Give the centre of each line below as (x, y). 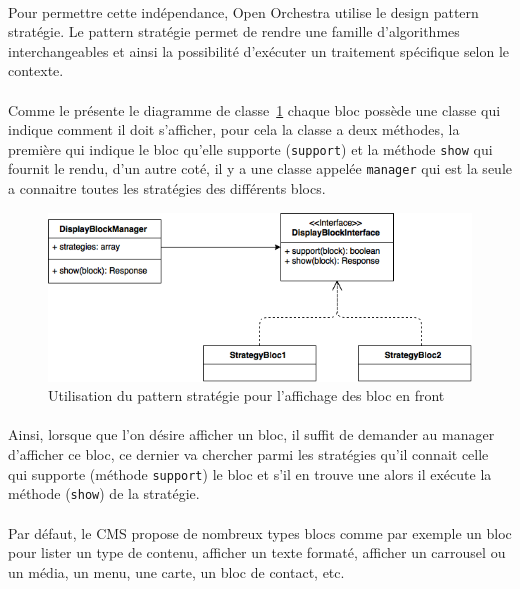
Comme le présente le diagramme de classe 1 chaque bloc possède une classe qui (254, 109)
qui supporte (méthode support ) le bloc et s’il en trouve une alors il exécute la (250, 473)
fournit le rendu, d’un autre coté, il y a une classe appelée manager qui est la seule (260, 168)
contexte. (36, 70)
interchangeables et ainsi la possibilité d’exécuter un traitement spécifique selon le (259, 50)
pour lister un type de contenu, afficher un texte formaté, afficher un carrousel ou (257, 552)
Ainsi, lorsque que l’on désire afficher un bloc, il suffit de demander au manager (251, 434)
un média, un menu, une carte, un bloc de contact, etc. (176, 571)
